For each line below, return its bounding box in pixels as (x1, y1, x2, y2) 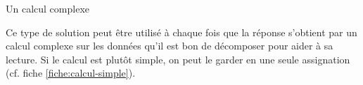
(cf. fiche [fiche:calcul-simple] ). (6, 65, 136, 80)
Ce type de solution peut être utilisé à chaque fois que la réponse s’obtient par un (6, 24, 357, 39)
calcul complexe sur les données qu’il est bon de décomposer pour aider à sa (6, 38, 333, 53)
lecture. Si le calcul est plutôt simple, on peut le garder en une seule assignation (6, 52, 350, 66)
